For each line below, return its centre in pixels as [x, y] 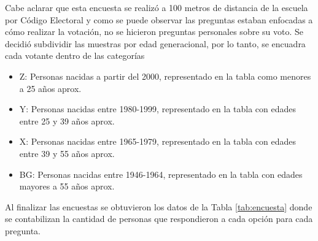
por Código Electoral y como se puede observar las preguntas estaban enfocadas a [159, 19]
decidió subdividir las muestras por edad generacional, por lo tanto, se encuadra [155, 43]
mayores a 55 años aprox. [67, 186]
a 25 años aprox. [50, 88]
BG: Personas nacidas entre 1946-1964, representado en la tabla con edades [161, 174]
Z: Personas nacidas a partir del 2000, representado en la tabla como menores [165, 76]
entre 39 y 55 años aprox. [67, 153]
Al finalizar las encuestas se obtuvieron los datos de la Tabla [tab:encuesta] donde [159, 206]
